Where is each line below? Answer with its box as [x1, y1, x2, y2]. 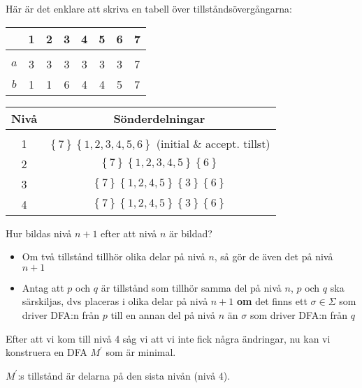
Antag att [22, 280, 64, 294]
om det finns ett [237, 294, 307, 308]
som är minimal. [106, 345, 176, 359]
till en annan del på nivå [110, 307, 216, 322]
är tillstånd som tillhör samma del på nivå [101, 280, 282, 294]
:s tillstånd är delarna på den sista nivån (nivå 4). [17, 368, 231, 382]
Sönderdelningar [113, 110, 205, 126]
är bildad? [169, 225, 212, 240]
